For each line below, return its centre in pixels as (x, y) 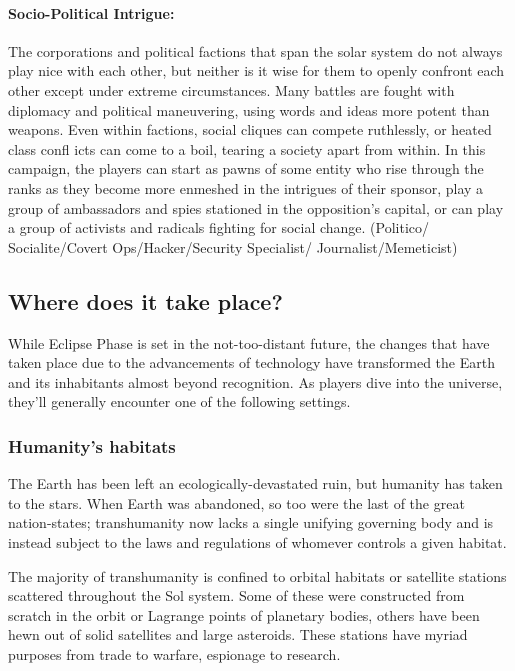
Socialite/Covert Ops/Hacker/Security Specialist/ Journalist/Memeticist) (233, 246)
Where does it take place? (145, 300)
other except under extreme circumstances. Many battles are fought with (231, 89)
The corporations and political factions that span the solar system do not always (255, 50)
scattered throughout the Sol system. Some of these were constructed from (236, 595)
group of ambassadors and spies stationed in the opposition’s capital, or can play (256, 207)
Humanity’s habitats (92, 445)
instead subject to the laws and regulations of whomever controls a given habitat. (257, 541)
